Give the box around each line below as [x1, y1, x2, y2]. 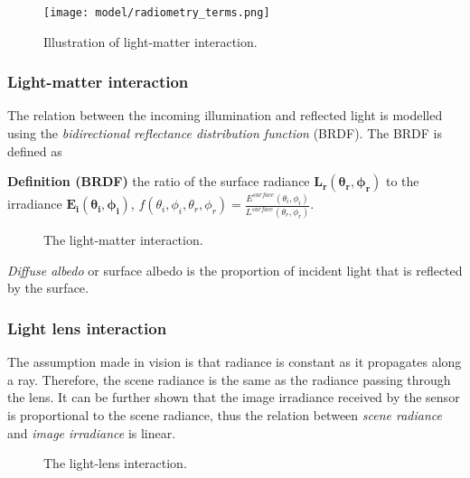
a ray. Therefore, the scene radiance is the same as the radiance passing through [7, 370, 451, 389]
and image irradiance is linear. [7, 423, 176, 442]
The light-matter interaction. [43, 230, 203, 249]
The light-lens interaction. [43, 454, 187, 473]
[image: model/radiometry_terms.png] [43, 6, 270, 19]
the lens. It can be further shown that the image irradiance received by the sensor [7, 388, 460, 407]
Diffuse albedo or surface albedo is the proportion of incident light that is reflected [7, 260, 463, 279]
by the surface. [7, 278, 89, 297]
